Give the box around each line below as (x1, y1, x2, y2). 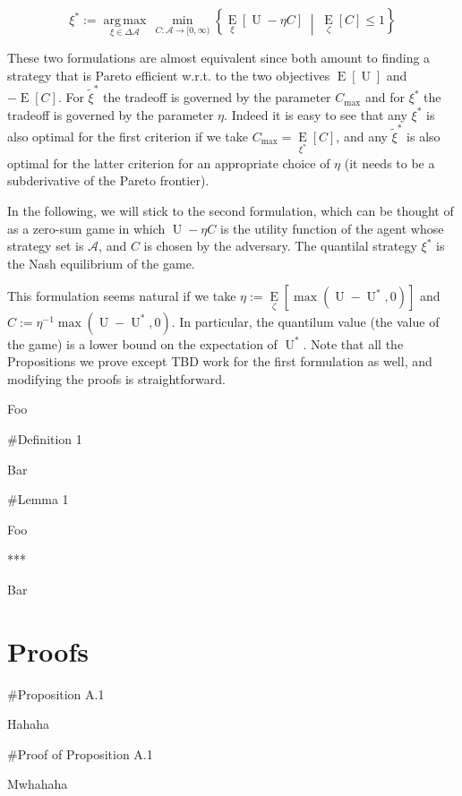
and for (364, 88, 405, 107)
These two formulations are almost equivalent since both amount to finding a (7, 48, 431, 67)
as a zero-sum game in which (7, 218, 166, 237)
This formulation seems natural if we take (7, 287, 236, 305)
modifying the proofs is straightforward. (7, 369, 226, 388)
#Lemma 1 (7, 490, 69, 509)
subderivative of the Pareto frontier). (7, 171, 210, 190)
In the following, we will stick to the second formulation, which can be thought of (7, 201, 454, 219)
